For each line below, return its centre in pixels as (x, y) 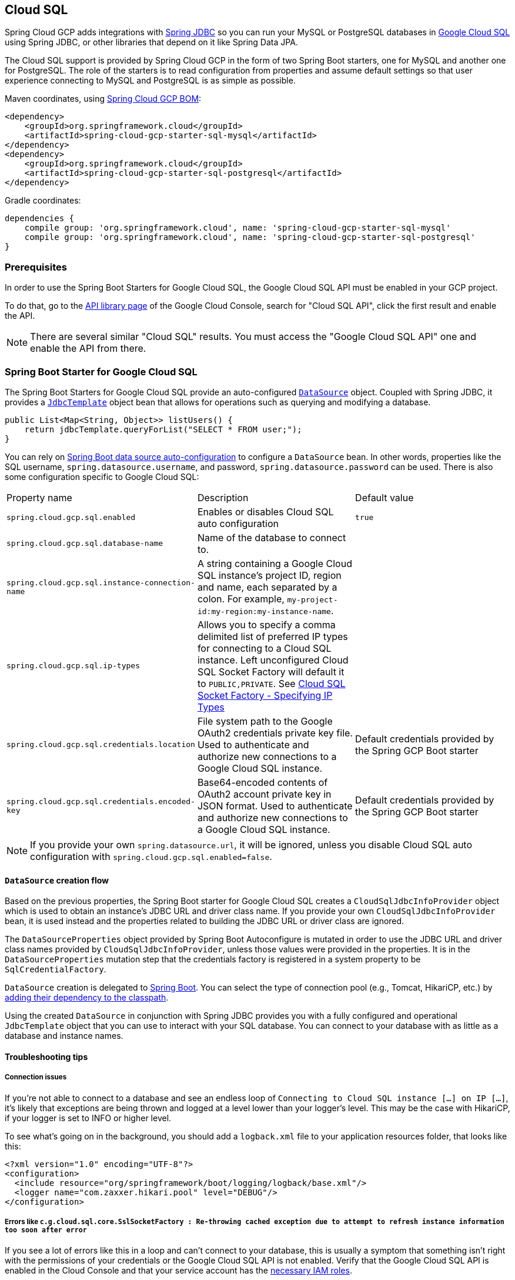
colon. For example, (241, 599)
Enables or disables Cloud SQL (265, 511)
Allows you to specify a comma (266, 624)
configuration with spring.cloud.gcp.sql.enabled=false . (151, 856)
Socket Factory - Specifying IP (265, 695)
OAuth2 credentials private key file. (275, 733)
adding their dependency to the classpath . (87, 998)
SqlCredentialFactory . (56, 969)
